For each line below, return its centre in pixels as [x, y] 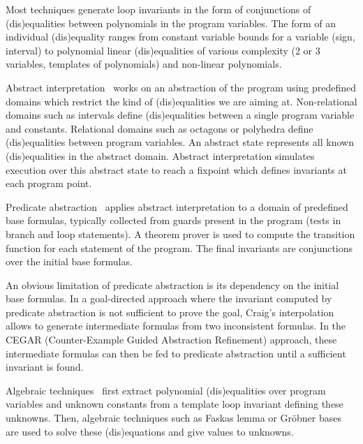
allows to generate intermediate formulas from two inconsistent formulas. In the [176, 326]
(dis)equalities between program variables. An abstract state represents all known [180, 142]
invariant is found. [45, 367]
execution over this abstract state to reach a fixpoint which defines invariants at [176, 169]
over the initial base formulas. [69, 261]
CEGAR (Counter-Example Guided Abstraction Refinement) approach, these [171, 340]
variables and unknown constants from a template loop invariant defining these [175, 404]
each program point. [49, 183]
